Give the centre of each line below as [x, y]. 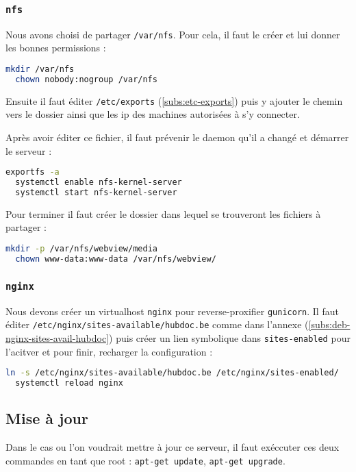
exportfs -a [33, 172]
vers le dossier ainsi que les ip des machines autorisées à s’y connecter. [153, 114]
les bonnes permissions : [56, 48]
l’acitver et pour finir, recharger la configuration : [109, 351]
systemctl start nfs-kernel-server [96, 192]
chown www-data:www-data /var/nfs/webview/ [116, 259]
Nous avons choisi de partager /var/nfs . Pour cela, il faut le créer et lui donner [173, 34]
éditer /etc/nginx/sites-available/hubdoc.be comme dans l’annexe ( [157, 324]
